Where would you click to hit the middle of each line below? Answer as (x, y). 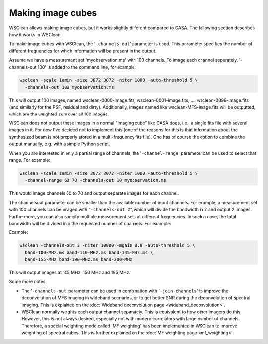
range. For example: (30, 160)
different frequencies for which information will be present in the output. (83, 51)
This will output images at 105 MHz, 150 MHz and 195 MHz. (70, 273)
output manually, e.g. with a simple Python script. (60, 144)
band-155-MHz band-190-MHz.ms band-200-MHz (79, 260)
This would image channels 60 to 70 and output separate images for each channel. (94, 193)
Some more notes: (28, 282)
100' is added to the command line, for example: (87, 67)
